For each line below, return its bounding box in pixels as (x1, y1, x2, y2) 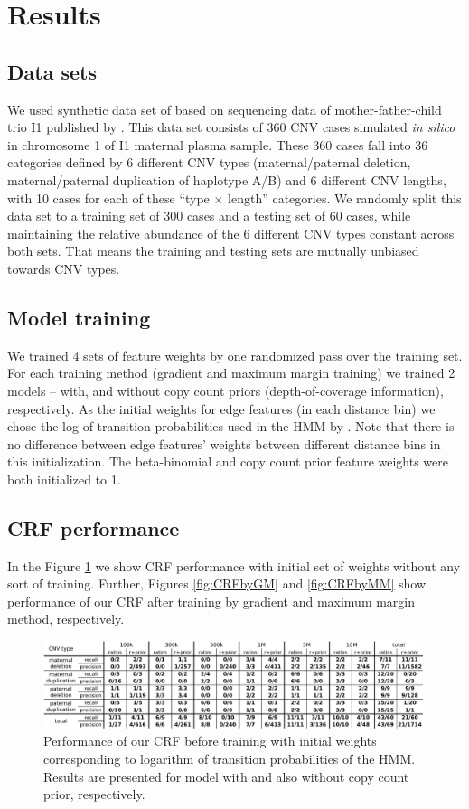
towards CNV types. (7, 259, 120, 278)
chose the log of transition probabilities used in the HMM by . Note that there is (7, 417, 455, 436)
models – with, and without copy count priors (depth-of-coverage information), (7, 381, 444, 400)
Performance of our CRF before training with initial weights (43, 731, 377, 750)
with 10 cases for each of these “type (7, 188, 210, 207)
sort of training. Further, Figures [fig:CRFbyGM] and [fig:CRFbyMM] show (7, 574, 427, 593)
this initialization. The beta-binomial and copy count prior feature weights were (7, 452, 448, 471)
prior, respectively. (43, 785, 145, 804)
